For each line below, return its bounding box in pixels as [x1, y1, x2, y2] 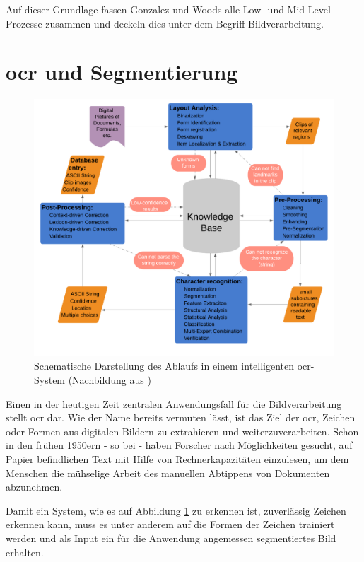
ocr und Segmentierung [6, 57, 238, 86]
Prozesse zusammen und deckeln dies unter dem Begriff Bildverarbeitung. [6, 16, 324, 30]
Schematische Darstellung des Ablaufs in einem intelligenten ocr [34, 358, 311, 373]
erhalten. [6, 544, 44, 559]
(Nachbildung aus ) [68, 373, 151, 387]
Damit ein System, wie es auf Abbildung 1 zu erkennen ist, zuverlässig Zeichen [6, 503, 346, 517]
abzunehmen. [6, 479, 63, 494]
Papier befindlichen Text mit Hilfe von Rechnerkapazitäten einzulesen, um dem [6, 452, 349, 467]
